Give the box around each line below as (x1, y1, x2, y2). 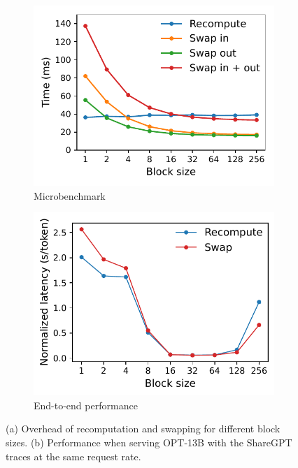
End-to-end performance (34, 397, 138, 412)
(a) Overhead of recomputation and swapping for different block (6, 421, 281, 436)
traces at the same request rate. (6, 448, 141, 463)
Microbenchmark (34, 188, 106, 203)
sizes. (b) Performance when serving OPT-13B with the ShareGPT (6, 434, 292, 449)
